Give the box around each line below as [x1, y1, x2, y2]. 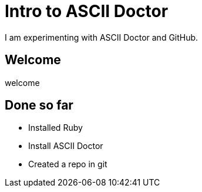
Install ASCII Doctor [28, 141, 103, 151]
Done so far [5, 98, 73, 113]
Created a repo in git [28, 159, 107, 170]
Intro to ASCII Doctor [5, 1, 169, 21]
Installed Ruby [28, 123, 83, 133]
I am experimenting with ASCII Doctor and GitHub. [5, 32, 198, 42]
